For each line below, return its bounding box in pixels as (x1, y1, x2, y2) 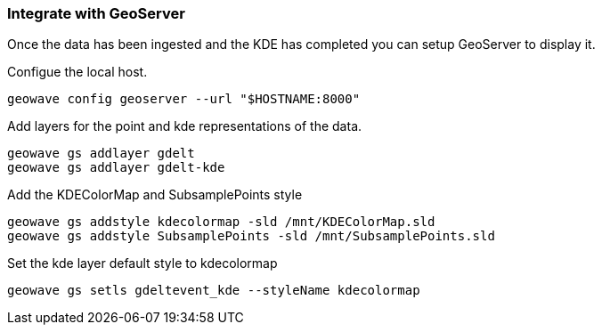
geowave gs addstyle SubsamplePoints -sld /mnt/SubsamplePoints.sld (7, 229, 495, 244)
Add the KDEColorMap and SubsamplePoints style (7, 187, 303, 203)
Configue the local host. (7, 64, 148, 80)
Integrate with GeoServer (7, 4, 185, 22)
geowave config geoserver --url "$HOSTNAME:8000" (7, 92, 361, 107)
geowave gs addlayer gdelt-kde (7, 160, 225, 175)
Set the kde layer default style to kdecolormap (7, 255, 278, 271)
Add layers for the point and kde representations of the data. (7, 118, 362, 134)
